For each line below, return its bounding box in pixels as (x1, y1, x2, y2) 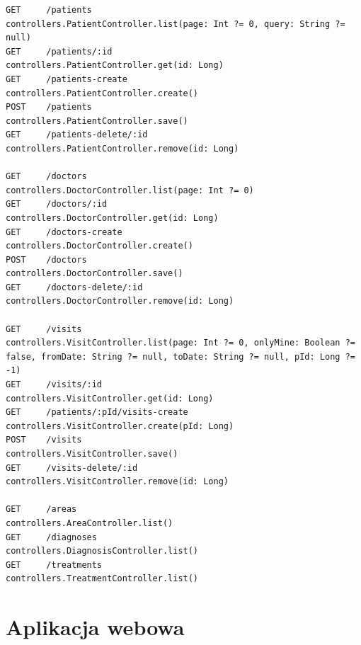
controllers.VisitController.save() (6, 449, 178, 459)
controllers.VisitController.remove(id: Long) (6, 476, 229, 487)
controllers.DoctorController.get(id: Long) (6, 212, 219, 223)
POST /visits (6, 435, 82, 445)
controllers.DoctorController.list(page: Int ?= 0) (6, 185, 254, 195)
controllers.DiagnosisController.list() (6, 546, 199, 556)
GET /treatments (6, 559, 103, 570)
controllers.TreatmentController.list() (6, 573, 199, 584)
